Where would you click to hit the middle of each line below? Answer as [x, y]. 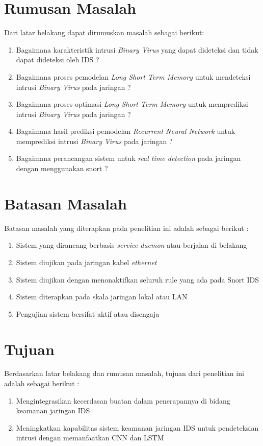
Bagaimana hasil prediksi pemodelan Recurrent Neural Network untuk [126, 131]
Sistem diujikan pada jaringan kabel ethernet [86, 262]
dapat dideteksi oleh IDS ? [58, 60]
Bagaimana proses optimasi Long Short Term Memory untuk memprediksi [132, 104]
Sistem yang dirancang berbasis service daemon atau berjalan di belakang [131, 245]
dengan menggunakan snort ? [62, 168]
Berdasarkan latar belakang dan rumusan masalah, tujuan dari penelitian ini [124, 373]
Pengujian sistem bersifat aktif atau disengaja [88, 313]
